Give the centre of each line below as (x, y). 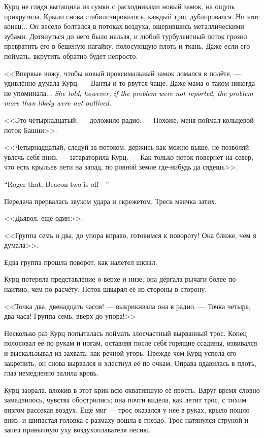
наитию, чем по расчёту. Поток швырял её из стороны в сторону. (106, 289)
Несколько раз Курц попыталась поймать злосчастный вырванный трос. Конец (125, 333)
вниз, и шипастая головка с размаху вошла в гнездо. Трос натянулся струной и (126, 419)
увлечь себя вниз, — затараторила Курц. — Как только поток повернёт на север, (129, 157)
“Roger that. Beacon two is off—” (57, 183)
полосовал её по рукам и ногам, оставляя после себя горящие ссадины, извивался (131, 343)
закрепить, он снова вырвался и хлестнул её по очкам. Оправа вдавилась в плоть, (130, 363)
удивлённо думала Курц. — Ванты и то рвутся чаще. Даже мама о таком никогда (130, 83)
